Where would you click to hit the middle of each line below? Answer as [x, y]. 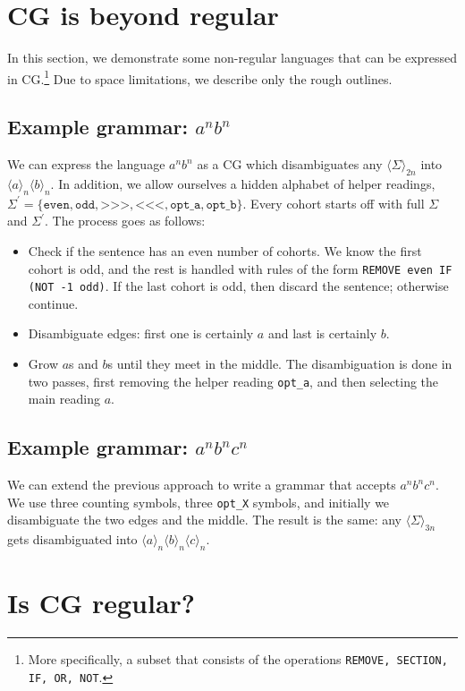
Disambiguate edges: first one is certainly [141, 333]
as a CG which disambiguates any [290, 164]
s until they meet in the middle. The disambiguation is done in [280, 364]
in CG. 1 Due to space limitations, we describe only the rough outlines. [200, 77]
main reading [64, 399]
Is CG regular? [101, 603]
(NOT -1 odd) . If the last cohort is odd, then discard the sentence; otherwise [238, 286]
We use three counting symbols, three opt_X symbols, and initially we [199, 502]
